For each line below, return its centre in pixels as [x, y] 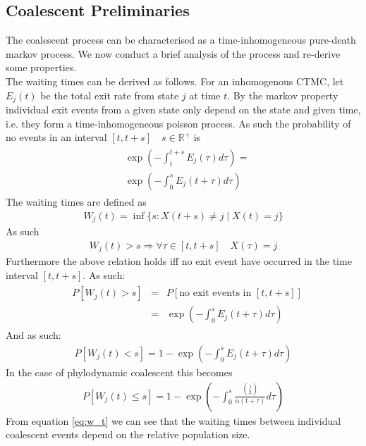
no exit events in [215, 293]
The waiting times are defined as [76, 201]
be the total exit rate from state [110, 95]
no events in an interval [56, 137]
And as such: [33, 335]
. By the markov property [283, 95]
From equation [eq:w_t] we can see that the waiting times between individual [173, 420]
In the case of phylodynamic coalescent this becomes [119, 372]
